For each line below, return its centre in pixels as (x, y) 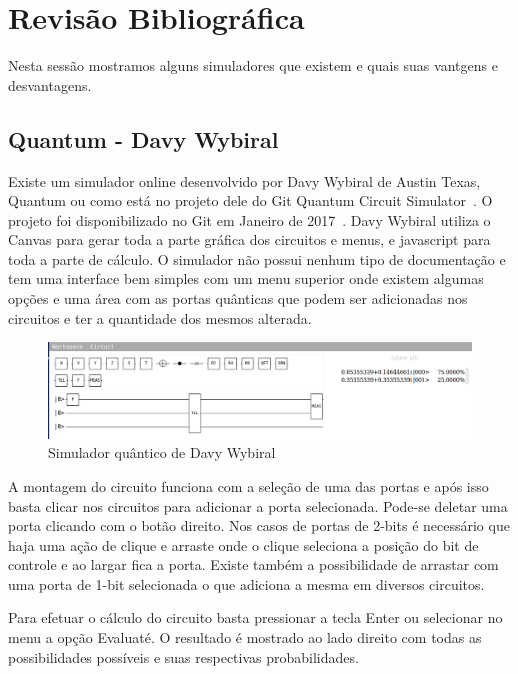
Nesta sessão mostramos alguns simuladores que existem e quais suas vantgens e (253, 65)
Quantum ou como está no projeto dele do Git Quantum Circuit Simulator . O (250, 200)
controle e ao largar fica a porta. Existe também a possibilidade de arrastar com (253, 564)
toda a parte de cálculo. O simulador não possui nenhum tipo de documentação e (257, 258)
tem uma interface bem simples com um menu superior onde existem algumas (246, 278)
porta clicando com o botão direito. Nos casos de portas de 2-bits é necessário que (259, 525)
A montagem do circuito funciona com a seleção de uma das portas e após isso (248, 485)
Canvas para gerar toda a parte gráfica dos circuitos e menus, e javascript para (249, 239)
